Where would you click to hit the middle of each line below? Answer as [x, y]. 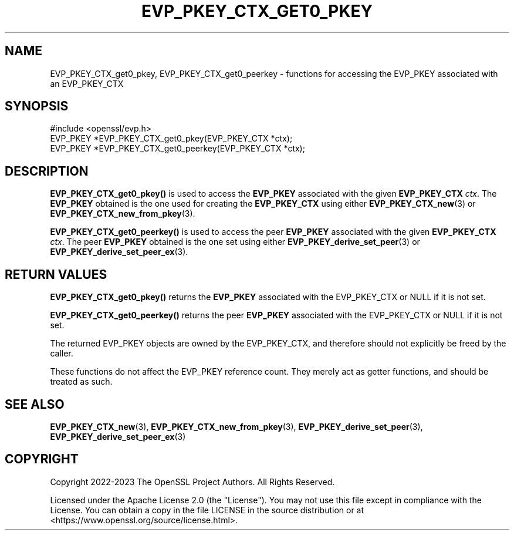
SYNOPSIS [37, 106]
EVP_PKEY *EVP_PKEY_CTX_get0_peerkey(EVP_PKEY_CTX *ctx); [177, 149]
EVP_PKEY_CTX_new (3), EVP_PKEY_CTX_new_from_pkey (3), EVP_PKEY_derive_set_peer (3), [236, 426]
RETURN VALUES [56, 274]
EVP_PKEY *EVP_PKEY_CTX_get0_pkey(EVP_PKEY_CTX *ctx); [171, 139]
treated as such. [81, 382]
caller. [62, 354]
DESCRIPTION [47, 171]
